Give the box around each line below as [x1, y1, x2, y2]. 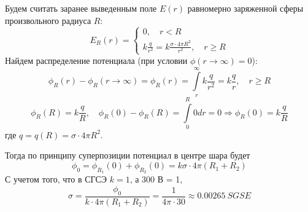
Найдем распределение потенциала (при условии [5, 53, 188, 66]
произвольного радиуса [5, 14, 91, 26]
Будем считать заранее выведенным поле [5, 2, 157, 14]
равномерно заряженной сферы [187, 2, 304, 14]
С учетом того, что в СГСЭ [5, 173, 107, 186]
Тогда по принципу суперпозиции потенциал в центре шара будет [5, 149, 250, 162]
